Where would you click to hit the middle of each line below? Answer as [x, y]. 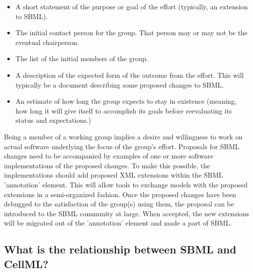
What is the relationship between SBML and [120, 249]
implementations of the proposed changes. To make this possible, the [107, 165]
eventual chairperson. [47, 42]
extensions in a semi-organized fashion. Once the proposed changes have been [120, 194]
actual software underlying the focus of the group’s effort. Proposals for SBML [122, 146]
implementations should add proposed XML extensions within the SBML [114, 175]
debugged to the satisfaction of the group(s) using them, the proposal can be [119, 204]
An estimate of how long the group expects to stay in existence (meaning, [126, 101]
